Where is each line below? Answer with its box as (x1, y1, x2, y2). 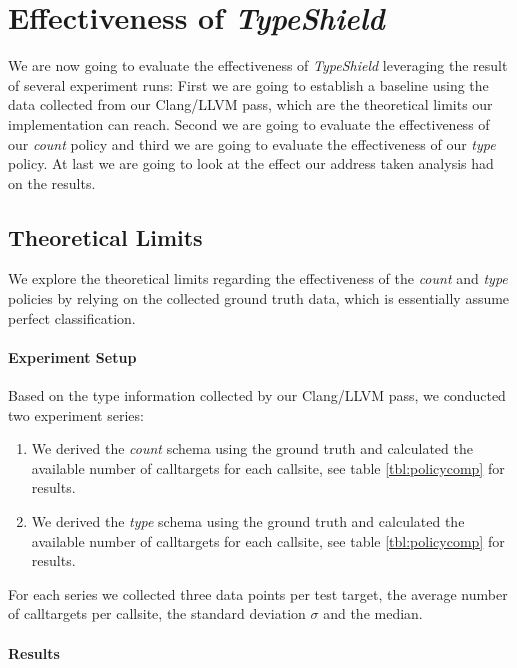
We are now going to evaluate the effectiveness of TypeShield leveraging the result (8, 55, 508, 76)
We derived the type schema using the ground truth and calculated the (31, 511, 465, 532)
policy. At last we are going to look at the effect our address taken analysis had (8, 153, 494, 174)
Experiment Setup (8, 346, 137, 367)
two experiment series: (8, 404, 144, 425)
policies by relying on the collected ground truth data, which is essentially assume (8, 288, 510, 309)
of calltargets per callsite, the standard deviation (8, 603, 306, 624)
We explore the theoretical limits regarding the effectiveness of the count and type (8, 268, 508, 289)
